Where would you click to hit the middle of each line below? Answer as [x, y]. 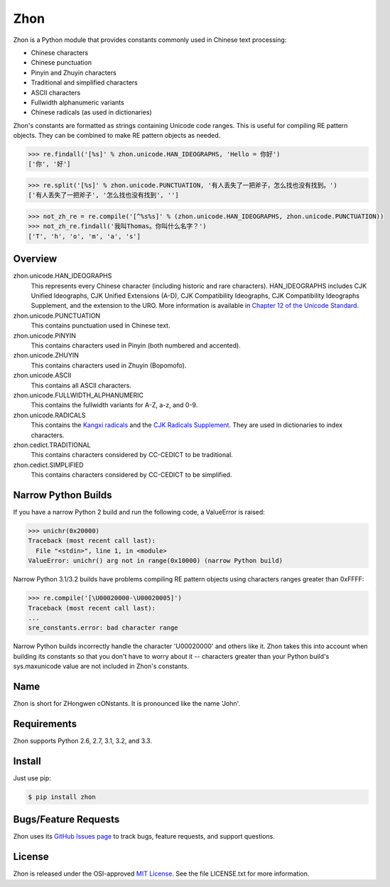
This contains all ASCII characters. [81, 385]
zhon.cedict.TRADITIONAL [52, 445]
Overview [35, 259]
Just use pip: [32, 778]
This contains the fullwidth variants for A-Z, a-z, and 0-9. [114, 405]
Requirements [45, 724]
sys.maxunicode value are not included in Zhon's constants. [101, 666]
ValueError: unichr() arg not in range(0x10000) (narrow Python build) [156, 561]
